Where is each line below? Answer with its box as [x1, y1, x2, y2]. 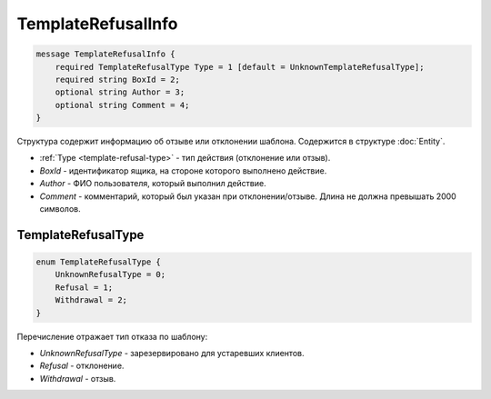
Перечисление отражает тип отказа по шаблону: [16, 331, 208, 342]
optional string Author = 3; [55, 87, 185, 97]
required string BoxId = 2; [55, 74, 181, 85]
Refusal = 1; [55, 282, 114, 293]
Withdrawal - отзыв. [39, 373, 116, 384]
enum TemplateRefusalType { [35, 257, 161, 267]
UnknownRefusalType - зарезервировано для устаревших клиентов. [39, 347, 305, 358]
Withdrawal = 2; [55, 295, 127, 305]
